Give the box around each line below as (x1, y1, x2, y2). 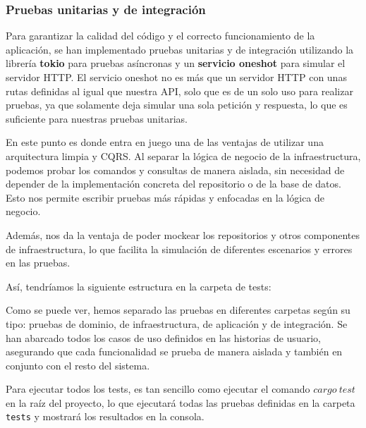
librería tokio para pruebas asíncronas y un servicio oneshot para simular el (6, 56, 346, 71)
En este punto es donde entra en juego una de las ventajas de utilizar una (6, 135, 324, 149)
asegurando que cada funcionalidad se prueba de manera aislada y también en (6, 344, 343, 359)
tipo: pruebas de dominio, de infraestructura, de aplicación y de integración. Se (6, 316, 348, 331)
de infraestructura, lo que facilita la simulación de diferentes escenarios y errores (6, 241, 353, 256)
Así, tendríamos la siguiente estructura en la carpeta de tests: (6, 279, 272, 293)
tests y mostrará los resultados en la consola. (6, 409, 205, 424)
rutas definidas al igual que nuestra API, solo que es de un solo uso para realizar (6, 83, 353, 98)
